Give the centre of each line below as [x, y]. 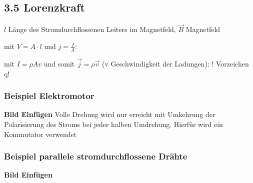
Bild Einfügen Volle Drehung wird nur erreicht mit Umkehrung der [110, 114]
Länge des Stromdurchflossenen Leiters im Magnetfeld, [92, 29]
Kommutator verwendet [40, 134]
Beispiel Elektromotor [49, 96]
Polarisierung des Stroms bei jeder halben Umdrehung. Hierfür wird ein [113, 124]
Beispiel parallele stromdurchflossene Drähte [96, 156]
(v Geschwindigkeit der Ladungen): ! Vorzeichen [175, 64]
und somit [59, 64]
